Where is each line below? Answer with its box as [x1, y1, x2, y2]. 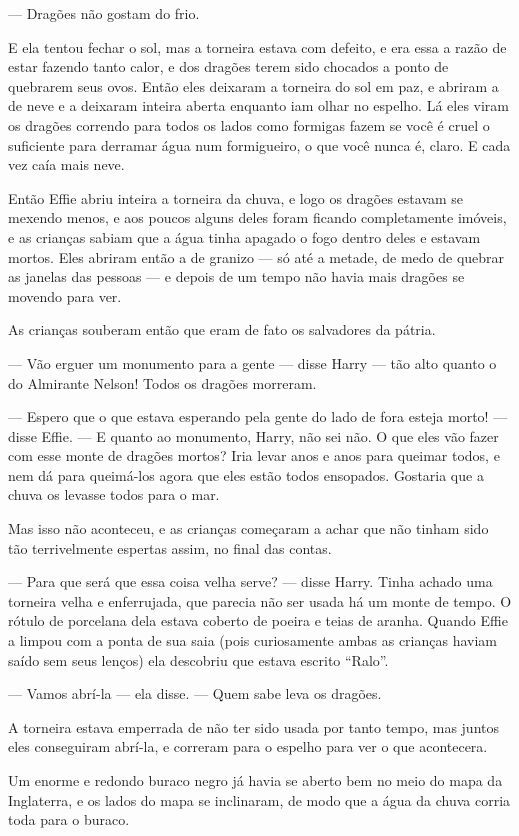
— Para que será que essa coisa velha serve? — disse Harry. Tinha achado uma [8, 571, 493, 592]
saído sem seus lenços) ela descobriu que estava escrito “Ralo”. [8, 649, 389, 670]
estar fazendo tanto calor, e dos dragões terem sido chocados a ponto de [8, 56, 449, 77]
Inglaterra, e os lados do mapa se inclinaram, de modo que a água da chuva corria [8, 789, 511, 810]
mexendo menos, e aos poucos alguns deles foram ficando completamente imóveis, [8, 207, 507, 228]
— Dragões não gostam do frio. [8, 3, 200, 23]
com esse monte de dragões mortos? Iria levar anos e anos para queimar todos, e [8, 445, 500, 466]
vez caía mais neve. [8, 154, 125, 175]
